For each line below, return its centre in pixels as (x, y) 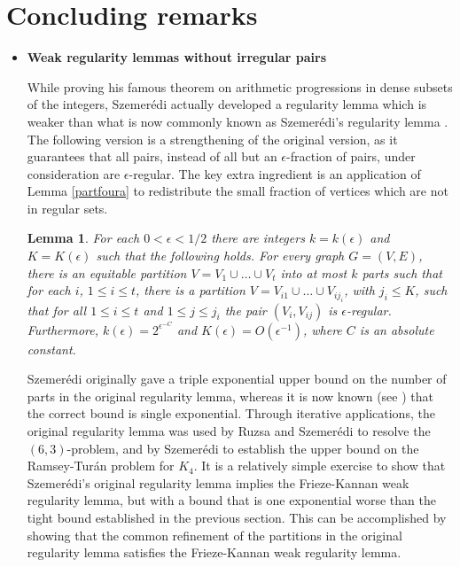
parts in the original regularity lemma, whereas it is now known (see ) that (230, 396)
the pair (246, 310)
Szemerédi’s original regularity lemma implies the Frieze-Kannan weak (218, 482)
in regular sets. (67, 208)
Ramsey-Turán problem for (101, 466)
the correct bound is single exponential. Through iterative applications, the (231, 413)
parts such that (402, 272)
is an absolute (397, 329)
